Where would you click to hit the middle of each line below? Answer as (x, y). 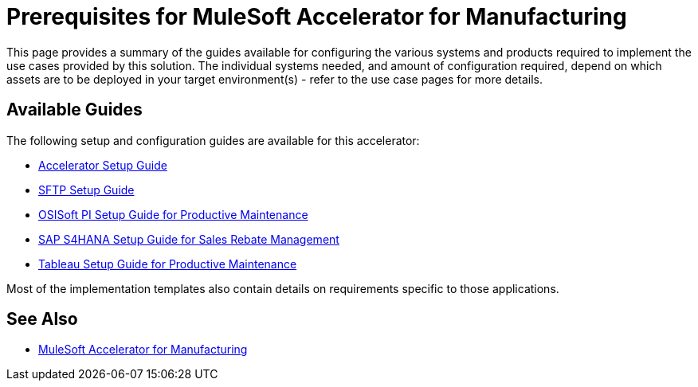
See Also (42, 319)
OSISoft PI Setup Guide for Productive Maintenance (173, 214)
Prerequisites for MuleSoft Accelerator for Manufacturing (317, 17)
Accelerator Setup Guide (103, 165)
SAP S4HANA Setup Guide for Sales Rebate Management (189, 239)
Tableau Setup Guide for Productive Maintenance (168, 264)
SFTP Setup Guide (86, 190)
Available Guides (75, 110)
